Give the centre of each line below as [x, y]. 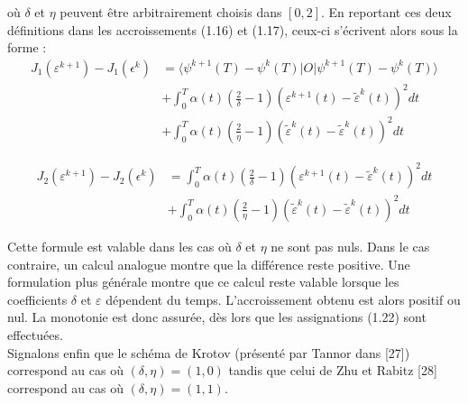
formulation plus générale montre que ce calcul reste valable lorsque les [203, 282]
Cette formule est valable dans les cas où [119, 246]
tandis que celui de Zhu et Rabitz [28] [333, 370]
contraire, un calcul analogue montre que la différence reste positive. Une [209, 264]
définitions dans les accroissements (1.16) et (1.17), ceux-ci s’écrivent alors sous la [233, 29]
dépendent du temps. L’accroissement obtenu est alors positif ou [283, 299]
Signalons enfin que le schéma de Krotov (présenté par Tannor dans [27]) [209, 352]
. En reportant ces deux [386, 12]
